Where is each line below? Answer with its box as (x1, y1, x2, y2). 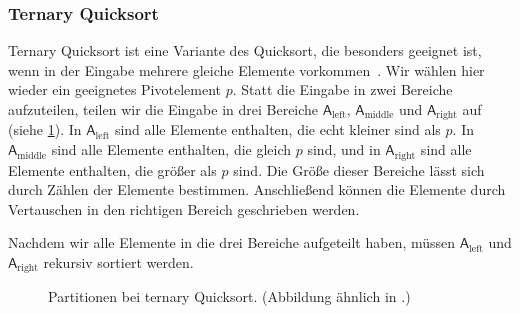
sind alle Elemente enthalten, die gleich (51, 139, 292, 160)
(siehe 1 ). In (8, 119, 82, 140)
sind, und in (307, 139, 381, 160)
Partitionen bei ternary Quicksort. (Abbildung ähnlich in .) (48, 286, 411, 307)
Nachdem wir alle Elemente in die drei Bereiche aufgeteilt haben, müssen (8, 232, 456, 253)
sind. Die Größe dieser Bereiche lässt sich (233, 159, 485, 180)
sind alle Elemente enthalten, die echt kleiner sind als (114, 119, 441, 140)
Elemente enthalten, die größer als (8, 159, 217, 180)
